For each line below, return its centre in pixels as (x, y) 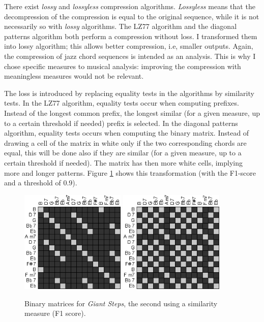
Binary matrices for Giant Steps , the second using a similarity (121, 303)
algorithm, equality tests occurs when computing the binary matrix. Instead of (127, 133)
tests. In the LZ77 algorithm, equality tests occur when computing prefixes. (122, 103)
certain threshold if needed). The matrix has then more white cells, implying (123, 162)
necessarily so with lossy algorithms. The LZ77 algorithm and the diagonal (121, 26)
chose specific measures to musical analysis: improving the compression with (123, 66)
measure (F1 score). (55, 313)
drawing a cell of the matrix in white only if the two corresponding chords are (125, 142)
